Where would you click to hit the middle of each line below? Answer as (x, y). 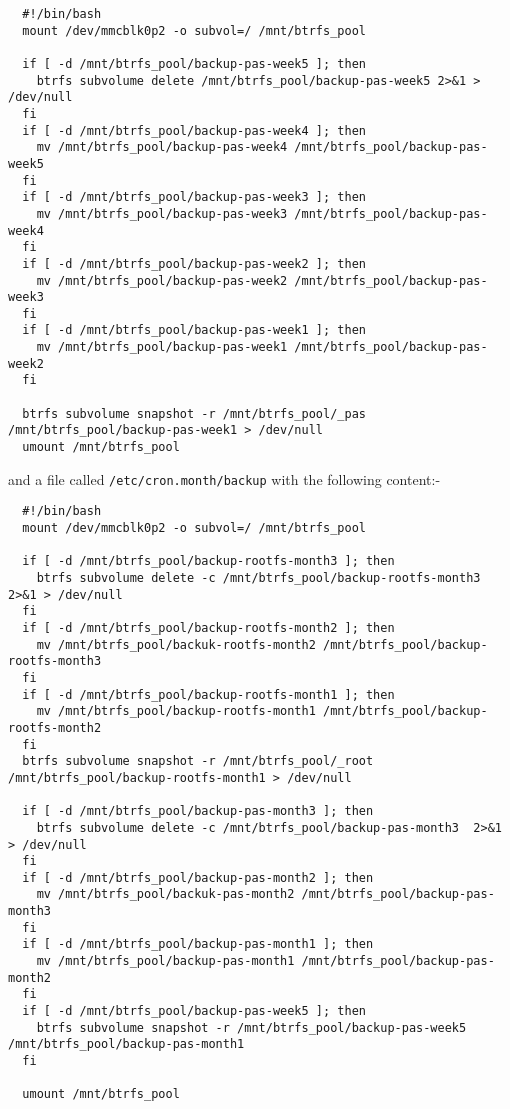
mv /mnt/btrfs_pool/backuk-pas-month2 (165, 894)
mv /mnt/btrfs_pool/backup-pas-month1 (165, 961)
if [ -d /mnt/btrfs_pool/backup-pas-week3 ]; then (194, 197)
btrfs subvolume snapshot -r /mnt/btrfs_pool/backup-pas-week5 (251, 1027)
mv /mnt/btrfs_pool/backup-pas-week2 (162, 280)
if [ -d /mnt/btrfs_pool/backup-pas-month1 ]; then (198, 944)
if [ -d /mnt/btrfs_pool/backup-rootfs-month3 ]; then (208, 561)
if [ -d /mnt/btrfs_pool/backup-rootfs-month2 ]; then (208, 627)
